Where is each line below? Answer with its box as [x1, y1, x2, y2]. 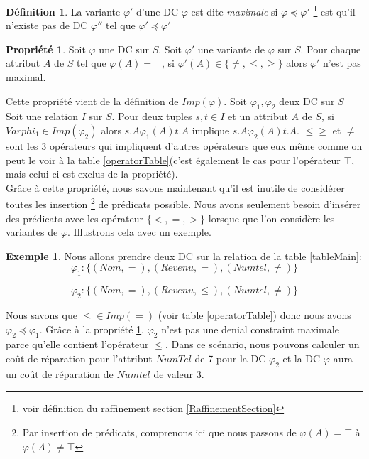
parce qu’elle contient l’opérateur [6, 337, 149, 352]
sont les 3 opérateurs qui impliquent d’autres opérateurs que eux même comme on [6, 139, 363, 153]
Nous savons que [6, 308, 77, 323]
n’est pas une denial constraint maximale [161, 321, 339, 336]
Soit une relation [6, 109, 78, 124]
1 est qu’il [313, 2, 356, 18]
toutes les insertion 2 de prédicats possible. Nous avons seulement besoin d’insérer [6, 195, 361, 212]
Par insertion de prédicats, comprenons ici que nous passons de [22, 424, 297, 439]
